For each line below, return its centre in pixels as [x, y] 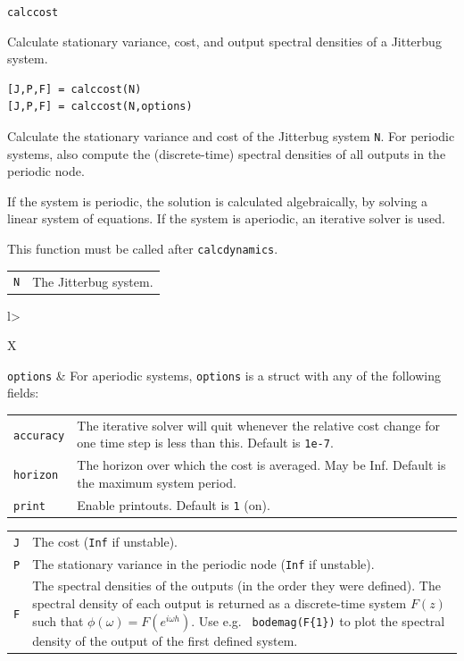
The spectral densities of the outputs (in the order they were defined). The [236, 586]
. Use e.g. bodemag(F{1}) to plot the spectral [318, 620]
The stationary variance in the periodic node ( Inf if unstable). [203, 563]
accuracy [39, 435]
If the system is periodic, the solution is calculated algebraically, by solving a [218, 201]
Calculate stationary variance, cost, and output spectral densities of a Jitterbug [224, 41]
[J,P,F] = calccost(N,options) [100, 107]
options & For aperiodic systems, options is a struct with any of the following [224, 375]
